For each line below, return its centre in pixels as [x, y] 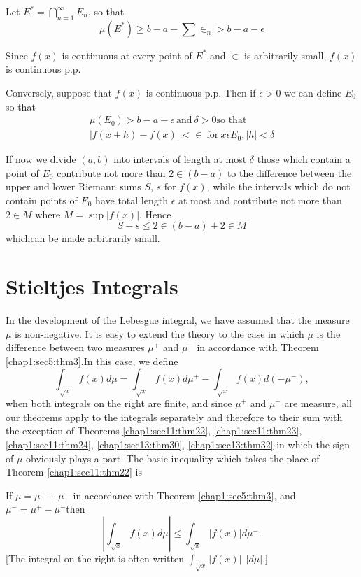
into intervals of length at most [180, 159]
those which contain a [304, 159]
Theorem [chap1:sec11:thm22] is [74, 472]
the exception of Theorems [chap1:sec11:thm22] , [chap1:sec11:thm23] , [154, 430]
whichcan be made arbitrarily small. [83, 238]
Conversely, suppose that [59, 92]
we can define [313, 92]
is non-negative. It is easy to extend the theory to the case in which [160, 333]
